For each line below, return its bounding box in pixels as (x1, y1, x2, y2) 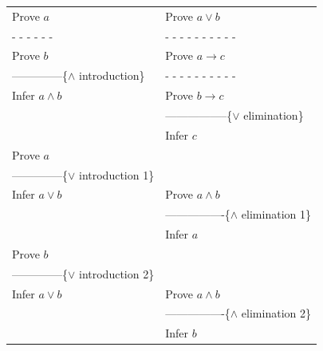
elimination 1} (241, 206, 311, 223)
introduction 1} (79, 166, 155, 183)
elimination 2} (241, 305, 311, 321)
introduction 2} (79, 265, 155, 282)
